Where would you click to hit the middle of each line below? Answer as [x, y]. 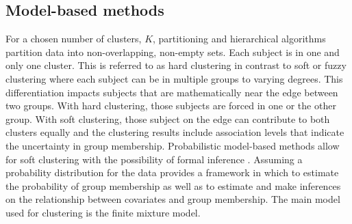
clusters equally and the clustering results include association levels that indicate [175, 132]
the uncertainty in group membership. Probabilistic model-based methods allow [173, 145]
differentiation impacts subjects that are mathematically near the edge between [172, 92]
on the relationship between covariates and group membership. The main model [173, 199]
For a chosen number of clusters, [74, 39]
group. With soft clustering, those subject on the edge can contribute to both [168, 118]
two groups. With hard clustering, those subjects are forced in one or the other [171, 106]
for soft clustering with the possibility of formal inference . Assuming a [154, 159]
